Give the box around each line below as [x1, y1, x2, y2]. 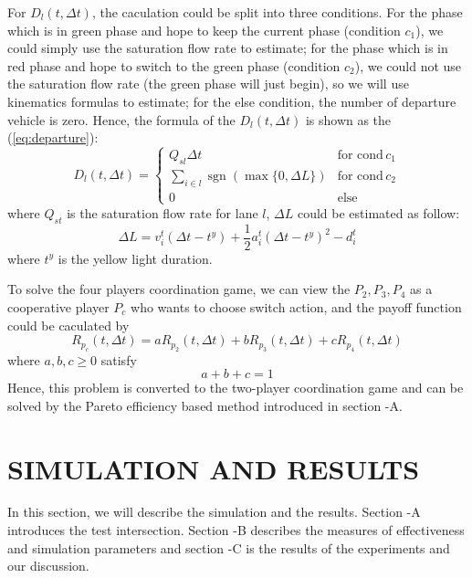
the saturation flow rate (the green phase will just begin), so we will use [7, 74, 409, 93]
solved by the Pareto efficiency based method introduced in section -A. [7, 395, 403, 415]
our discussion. [7, 556, 89, 575]
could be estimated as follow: [297, 203, 460, 222]
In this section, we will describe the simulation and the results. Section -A [7, 502, 421, 521]
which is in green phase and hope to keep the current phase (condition [7, 20, 401, 39]
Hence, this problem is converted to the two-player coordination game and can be [7, 378, 464, 397]
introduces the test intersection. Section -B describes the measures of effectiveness [7, 520, 465, 540]
